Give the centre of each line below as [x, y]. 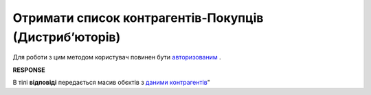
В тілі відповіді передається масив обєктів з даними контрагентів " [112, 83]
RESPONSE [29, 70]
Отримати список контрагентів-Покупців [138, 18]
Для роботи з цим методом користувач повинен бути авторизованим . [117, 57]
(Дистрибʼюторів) [67, 37]
